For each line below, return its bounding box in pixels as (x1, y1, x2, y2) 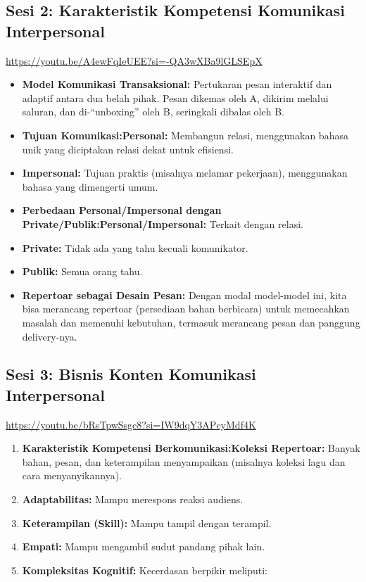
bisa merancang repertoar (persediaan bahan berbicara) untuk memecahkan (22, 301, 350, 316)
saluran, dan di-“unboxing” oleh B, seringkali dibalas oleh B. (22, 104, 284, 119)
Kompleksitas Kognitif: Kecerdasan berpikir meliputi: (22, 562, 268, 577)
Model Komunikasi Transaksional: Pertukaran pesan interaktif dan (22, 77, 332, 91)
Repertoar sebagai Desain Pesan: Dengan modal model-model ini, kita (22, 287, 347, 302)
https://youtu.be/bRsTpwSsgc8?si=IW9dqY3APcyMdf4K (6, 417, 256, 431)
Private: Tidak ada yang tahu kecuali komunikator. (22, 240, 248, 255)
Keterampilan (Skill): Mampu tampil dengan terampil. (22, 515, 272, 530)
